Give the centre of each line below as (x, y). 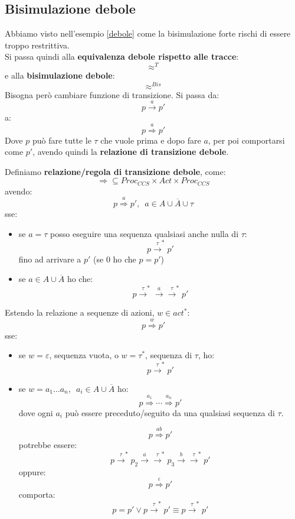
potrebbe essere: (48, 445)
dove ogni (36, 412)
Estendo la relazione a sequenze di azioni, (80, 312)
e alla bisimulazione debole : (60, 75)
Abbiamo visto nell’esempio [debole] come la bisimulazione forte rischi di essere (148, 33)
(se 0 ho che (115, 259)
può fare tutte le (62, 140)
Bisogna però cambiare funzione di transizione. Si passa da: (112, 94)
